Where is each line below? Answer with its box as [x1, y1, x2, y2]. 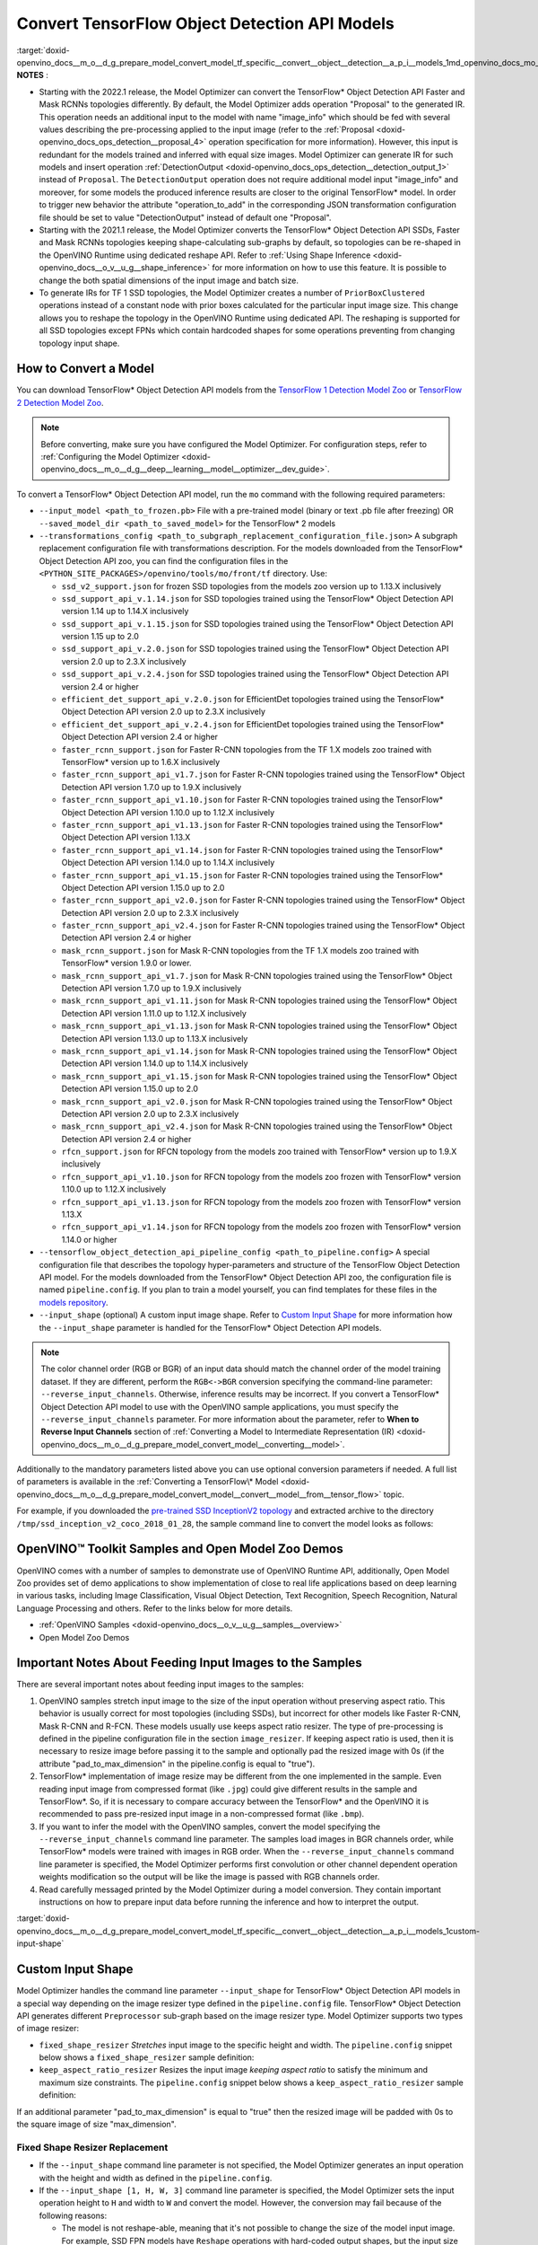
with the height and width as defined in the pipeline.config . [39, 2172, 273, 2183]
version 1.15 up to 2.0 [61, 631, 139, 642]
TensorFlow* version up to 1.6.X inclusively [61, 756, 221, 767]
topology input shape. [39, 338, 120, 348]
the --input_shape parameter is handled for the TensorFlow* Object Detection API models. [39, 1322, 382, 1333]
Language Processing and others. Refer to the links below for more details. [16, 1603, 293, 1614]
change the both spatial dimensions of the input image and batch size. [39, 275, 299, 286]
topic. [383, 1489, 405, 1500]
